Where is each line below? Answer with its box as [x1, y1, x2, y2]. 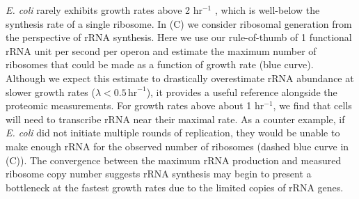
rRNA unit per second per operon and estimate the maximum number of [6, 43, 317, 58]
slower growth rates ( [6, 84, 95, 99]
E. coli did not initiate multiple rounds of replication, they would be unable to [6, 125, 340, 140]
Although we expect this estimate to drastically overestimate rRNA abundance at [6, 70, 354, 85]
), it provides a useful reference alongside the [146, 84, 337, 99]
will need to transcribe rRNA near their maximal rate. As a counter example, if [6, 111, 345, 126]
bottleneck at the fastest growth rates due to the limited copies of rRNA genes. [6, 180, 344, 194]
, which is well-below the [214, 3, 320, 17]
